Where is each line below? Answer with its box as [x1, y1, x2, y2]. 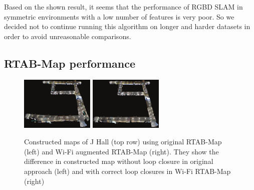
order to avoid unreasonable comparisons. [4, 31, 131, 41]
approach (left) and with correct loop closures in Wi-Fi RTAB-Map [24, 165, 231, 176]
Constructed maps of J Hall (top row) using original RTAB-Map [24, 136, 222, 147]
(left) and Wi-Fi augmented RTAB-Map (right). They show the [24, 146, 219, 156]
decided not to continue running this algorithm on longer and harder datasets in [4, 21, 250, 32]
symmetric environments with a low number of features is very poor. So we [4, 11, 234, 22]
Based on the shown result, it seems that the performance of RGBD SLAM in [4, 2, 243, 12]
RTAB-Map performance [4, 55, 136, 71]
